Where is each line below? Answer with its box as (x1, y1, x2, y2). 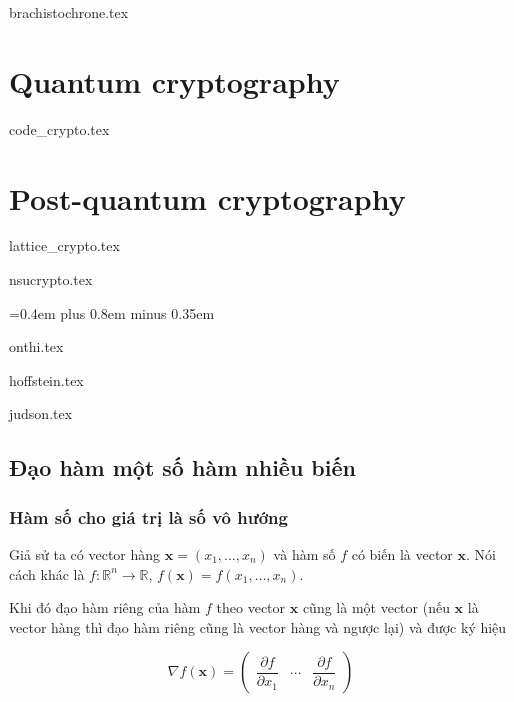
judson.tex (9, 403, 73, 424)
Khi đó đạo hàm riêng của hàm (9, 597, 201, 618)
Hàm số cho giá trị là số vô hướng (9, 504, 288, 529)
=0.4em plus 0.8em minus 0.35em (9, 302, 215, 323)
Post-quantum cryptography (9, 177, 406, 218)
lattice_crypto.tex (9, 235, 120, 256)
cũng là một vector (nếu (302, 597, 450, 618)
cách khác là (9, 563, 85, 584)
